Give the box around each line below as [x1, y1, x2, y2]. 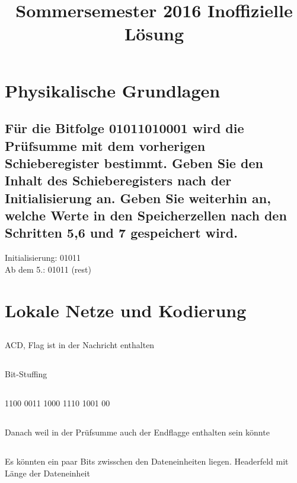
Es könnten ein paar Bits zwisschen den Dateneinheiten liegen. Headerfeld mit [5, 455, 289, 468]
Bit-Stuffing [5, 368, 47, 380]
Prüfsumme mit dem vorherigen [5, 136, 206, 154]
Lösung [124, 21, 184, 46]
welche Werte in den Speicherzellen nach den [5, 206, 287, 225]
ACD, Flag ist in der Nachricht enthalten [5, 339, 155, 351]
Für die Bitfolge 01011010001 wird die [5, 119, 244, 137]
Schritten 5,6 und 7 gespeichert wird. [5, 223, 238, 242]
